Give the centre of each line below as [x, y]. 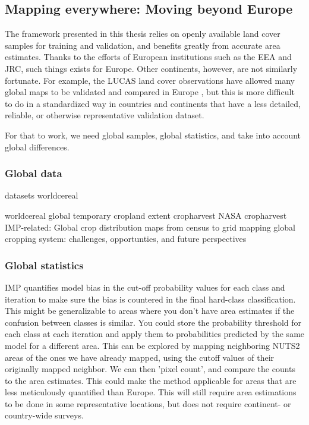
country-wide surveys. [44, 415]
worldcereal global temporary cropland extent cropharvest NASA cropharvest [146, 215]
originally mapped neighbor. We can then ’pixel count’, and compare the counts [150, 369]
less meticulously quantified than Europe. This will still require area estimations [151, 392]
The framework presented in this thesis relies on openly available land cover [143, 34]
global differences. [37, 147]
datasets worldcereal [42, 195]
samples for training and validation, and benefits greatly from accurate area [143, 45]
